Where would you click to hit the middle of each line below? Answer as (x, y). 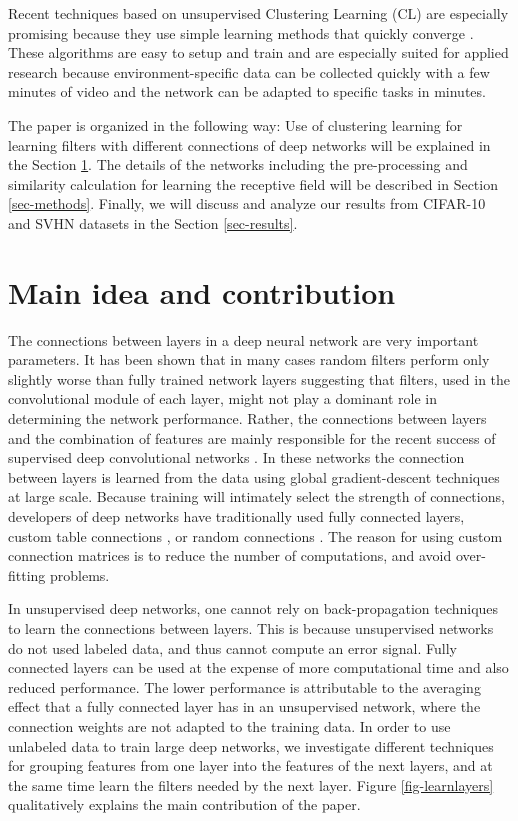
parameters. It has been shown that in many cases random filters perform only (249, 359)
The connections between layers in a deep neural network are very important (243, 339)
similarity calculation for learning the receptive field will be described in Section (253, 183)
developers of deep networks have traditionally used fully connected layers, (236, 516)
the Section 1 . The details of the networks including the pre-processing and (238, 164)
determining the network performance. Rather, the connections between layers (247, 418)
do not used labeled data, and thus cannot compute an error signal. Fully (232, 647)
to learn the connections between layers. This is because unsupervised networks (251, 627)
